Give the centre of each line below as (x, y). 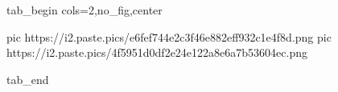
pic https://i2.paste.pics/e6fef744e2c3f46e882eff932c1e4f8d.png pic (169, 36)
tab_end (28, 79)
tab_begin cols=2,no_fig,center (84, 10)
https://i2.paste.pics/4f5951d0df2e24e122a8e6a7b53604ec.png (157, 52)
